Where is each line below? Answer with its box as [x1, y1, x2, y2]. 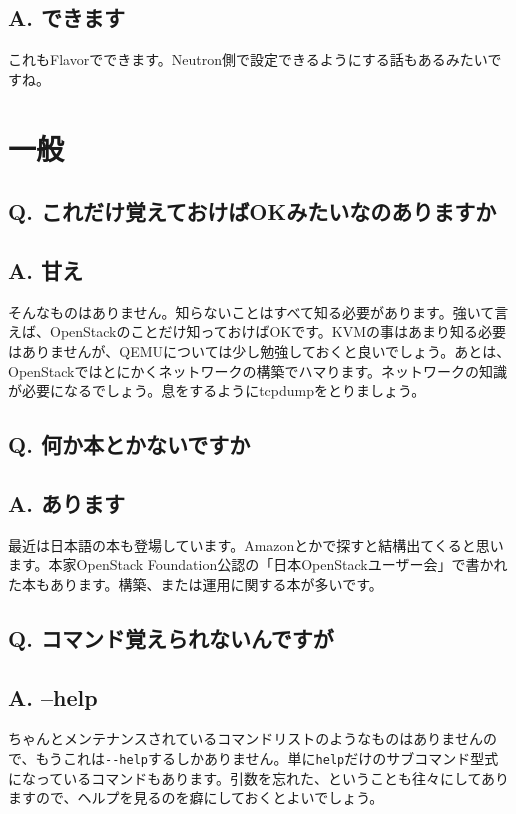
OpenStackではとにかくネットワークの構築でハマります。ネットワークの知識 [8, 360, 508, 381]
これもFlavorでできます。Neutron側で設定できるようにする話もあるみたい [8, 49, 488, 70]
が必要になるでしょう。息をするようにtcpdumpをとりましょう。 [8, 380, 426, 401]
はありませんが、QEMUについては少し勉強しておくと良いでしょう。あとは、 [8, 340, 511, 361]
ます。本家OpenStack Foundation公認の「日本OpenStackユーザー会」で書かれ [8, 554, 508, 575]
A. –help [8, 681, 98, 712]
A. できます [8, 2, 125, 33]
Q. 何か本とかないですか [8, 429, 251, 460]
